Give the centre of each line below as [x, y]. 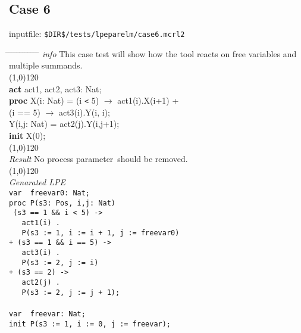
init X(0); [27, 136]
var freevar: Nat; [47, 314]
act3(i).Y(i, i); [84, 112]
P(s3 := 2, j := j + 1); [71, 292]
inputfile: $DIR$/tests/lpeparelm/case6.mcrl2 [97, 34]
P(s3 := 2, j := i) [60, 262]
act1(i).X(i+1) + [148, 100]
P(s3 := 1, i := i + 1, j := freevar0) [101, 233]
